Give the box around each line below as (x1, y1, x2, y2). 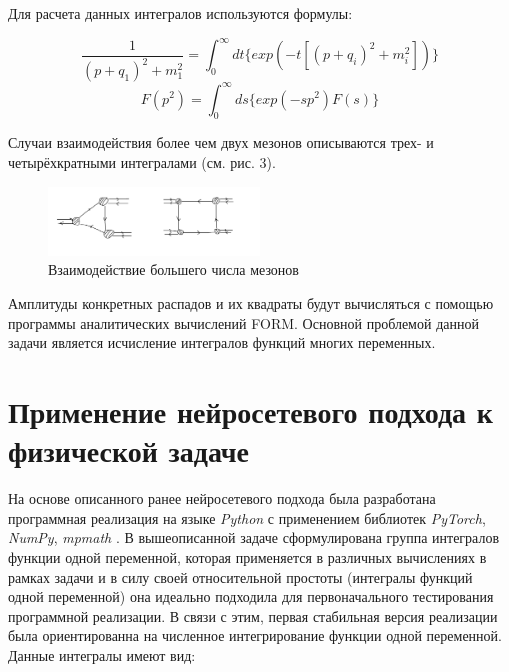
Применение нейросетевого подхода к (8, 391, 493, 432)
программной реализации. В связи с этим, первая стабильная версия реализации (8, 605, 498, 626)
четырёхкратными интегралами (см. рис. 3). (8, 151, 276, 172)
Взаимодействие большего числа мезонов (48, 259, 299, 280)
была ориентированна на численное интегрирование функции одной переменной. (8, 625, 502, 646)
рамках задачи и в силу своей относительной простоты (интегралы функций (8, 566, 473, 587)
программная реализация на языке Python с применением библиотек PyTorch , (8, 507, 486, 528)
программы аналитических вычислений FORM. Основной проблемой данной (8, 312, 479, 333)
